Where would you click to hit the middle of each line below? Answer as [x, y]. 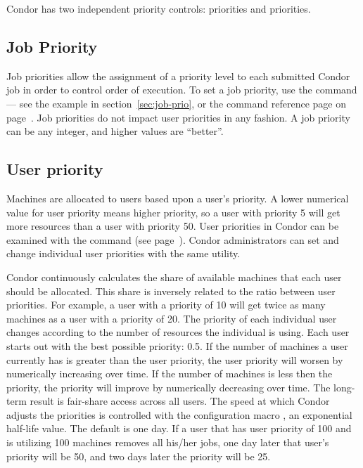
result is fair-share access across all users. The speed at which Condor [180, 401]
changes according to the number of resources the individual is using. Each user [178, 332]
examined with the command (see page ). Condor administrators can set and [173, 239]
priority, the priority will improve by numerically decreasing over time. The [168, 387]
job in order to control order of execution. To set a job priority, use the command [182, 90]
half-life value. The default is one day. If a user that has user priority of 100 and [179, 428]
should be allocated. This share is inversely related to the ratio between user [171, 291]
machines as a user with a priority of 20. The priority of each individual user [172, 318]
